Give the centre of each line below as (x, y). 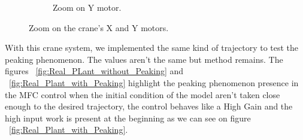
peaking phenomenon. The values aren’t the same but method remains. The (144, 59)
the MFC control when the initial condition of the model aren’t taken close (143, 94)
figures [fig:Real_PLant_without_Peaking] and (94, 71)
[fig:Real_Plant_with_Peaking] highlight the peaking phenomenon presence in (154, 82)
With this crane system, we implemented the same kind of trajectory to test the (152, 48)
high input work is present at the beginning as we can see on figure (128, 118)
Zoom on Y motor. (87, 7)
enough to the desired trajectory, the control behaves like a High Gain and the (149, 106)
